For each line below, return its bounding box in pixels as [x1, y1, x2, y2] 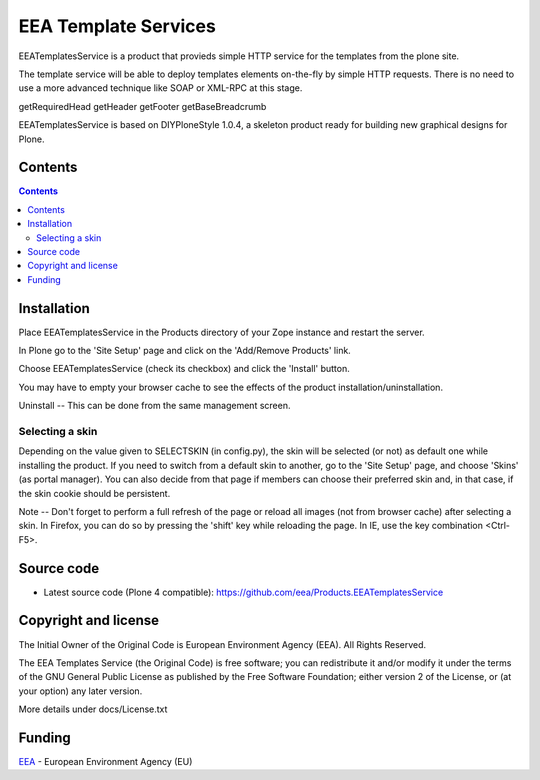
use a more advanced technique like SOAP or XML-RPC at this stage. [18, 82, 303, 94]
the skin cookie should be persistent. [18, 487, 171, 499]
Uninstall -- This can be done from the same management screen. [18, 400, 291, 412]
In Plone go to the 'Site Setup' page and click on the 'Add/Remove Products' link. [18, 345, 352, 357]
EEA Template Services [18, 15, 217, 37]
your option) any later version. [18, 685, 143, 697]
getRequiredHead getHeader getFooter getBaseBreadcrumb [18, 100, 267, 112]
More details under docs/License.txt [18, 703, 168, 715]
